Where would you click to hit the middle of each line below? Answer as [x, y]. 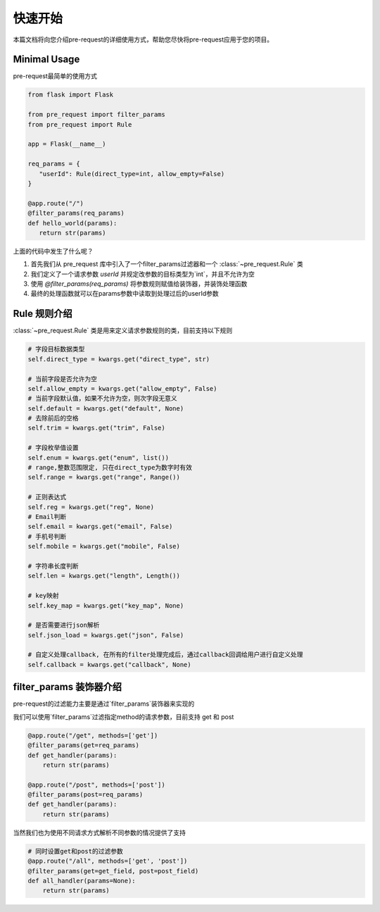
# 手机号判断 [47, 536]
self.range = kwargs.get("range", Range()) [104, 477]
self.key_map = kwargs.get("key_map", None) [106, 605]
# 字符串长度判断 [53, 566]
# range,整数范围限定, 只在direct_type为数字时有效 [110, 468]
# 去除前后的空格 [53, 418]
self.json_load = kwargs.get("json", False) [106, 635]
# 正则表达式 [47, 497]
